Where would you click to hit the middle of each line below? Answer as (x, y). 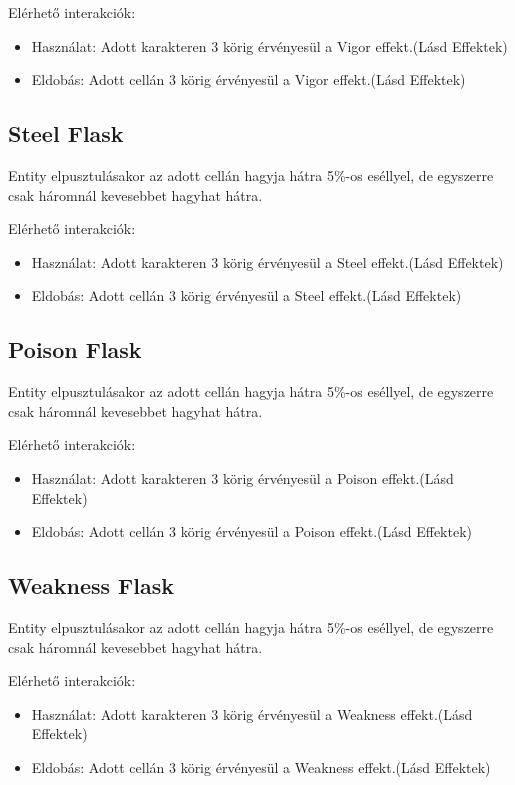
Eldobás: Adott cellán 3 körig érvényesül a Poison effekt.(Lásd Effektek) (251, 531)
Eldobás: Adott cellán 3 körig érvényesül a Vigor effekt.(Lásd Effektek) (248, 79)
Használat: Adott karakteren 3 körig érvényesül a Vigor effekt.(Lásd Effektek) (269, 45)
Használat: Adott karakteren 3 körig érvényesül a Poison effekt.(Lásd (242, 477)
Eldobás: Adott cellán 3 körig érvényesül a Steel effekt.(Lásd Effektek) (246, 295)
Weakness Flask (91, 585)
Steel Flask (66, 133)
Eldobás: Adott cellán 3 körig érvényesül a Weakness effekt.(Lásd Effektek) (261, 766)
